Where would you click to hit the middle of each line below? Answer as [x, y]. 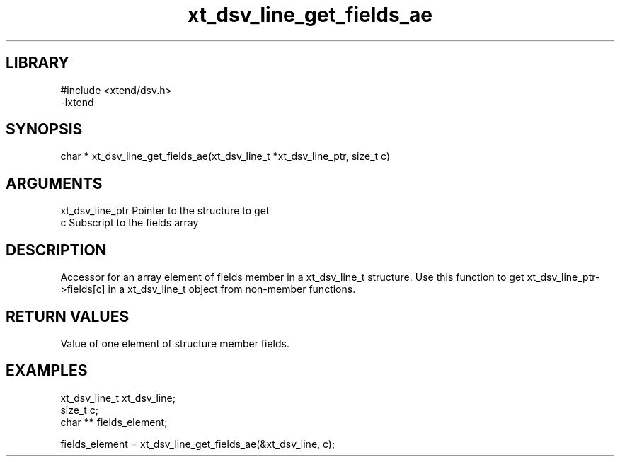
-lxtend [77, 102]
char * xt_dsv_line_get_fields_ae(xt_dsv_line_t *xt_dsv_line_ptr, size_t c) [225, 156]
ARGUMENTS [54, 183]
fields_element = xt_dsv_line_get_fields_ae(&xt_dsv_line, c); [198, 444]
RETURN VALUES [68, 316]
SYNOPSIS [44, 129]
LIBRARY [38, 63]
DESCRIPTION [56, 250]
